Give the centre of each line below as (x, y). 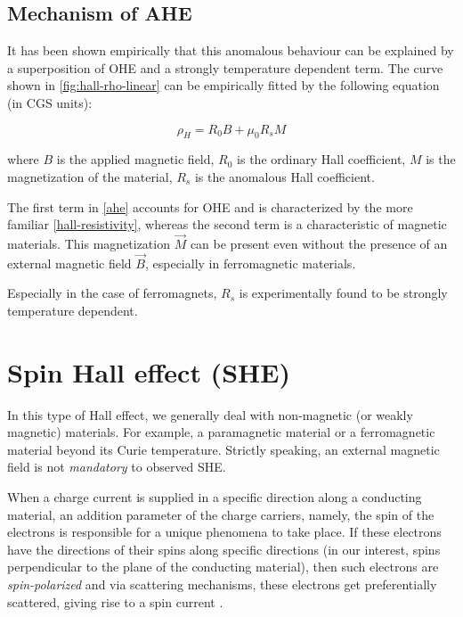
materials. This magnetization (89, 243)
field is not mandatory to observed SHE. (117, 467)
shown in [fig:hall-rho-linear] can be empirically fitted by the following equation (223, 85)
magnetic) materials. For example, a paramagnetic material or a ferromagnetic (221, 432)
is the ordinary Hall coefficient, (321, 159)
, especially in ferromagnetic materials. (250, 263)
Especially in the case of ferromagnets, (112, 293)
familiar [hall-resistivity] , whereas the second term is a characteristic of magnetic (227, 224)
